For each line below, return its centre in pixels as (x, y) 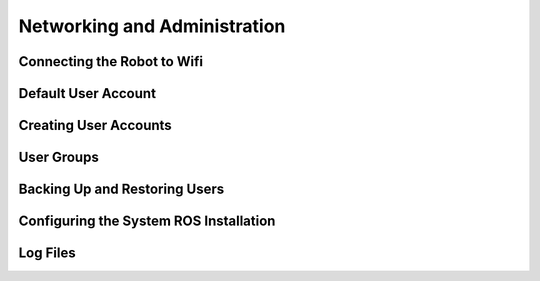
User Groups (58, 157)
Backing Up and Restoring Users (121, 189)
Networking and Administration (152, 26)
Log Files (47, 253)
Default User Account (87, 93)
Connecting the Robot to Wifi (111, 61)
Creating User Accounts (95, 125)
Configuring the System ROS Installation (147, 221)
